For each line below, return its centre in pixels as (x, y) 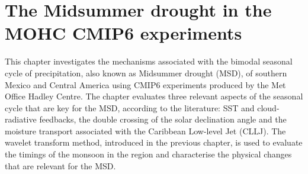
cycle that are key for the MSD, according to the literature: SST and (130, 107)
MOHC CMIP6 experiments (123, 33)
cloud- (268, 107)
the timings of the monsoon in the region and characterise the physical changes (148, 154)
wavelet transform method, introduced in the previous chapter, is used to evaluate (154, 142)
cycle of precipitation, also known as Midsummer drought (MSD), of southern (146, 72)
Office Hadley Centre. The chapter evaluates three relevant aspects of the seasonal (154, 96)
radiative (21, 119)
